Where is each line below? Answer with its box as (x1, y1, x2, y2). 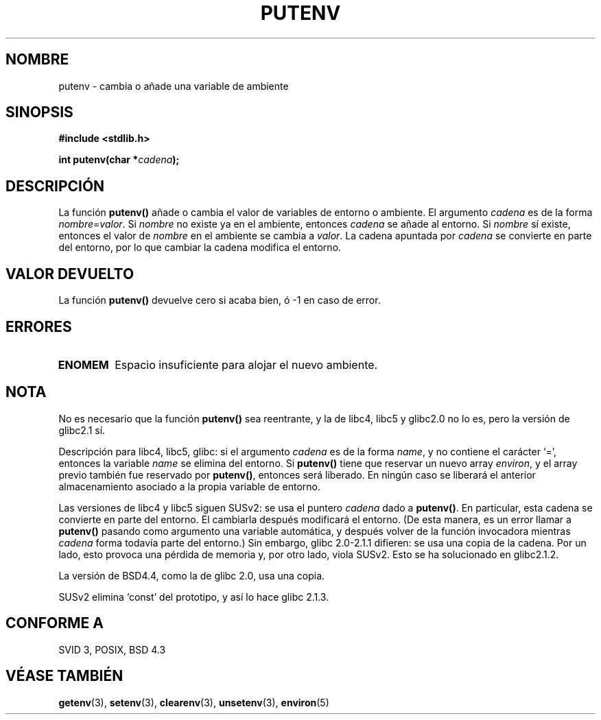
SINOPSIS (5, 104, 73, 121)
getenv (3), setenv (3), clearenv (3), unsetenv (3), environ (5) (58, 696, 329, 708)
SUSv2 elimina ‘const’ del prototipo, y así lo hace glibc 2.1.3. (58, 590, 329, 603)
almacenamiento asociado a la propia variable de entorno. (58, 480, 320, 492)
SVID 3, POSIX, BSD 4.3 (58, 643, 166, 656)
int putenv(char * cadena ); (58, 154, 180, 166)
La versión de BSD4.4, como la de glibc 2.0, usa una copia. (58, 569, 325, 581)
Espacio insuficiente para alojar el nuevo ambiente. (115, 357, 378, 372)
